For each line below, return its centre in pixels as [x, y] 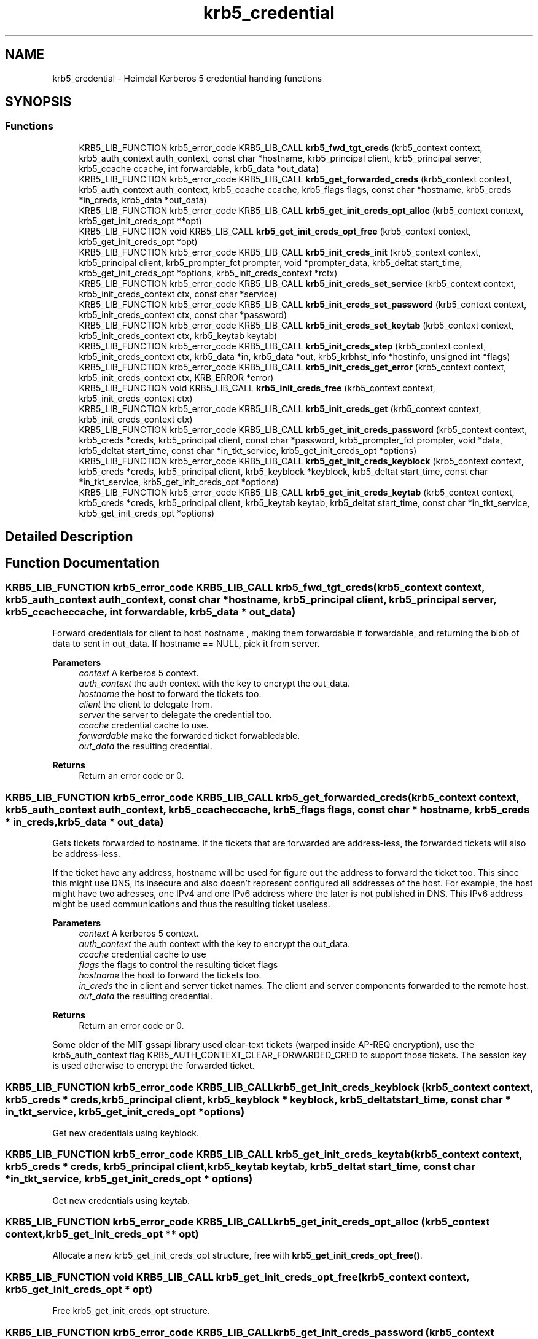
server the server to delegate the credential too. [175, 715]
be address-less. [86, 854]
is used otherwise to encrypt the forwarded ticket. [154, 1066]
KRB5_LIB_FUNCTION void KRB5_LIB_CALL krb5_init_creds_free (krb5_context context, [257, 388]
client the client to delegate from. [146, 705]
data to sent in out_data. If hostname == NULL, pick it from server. [186, 644]
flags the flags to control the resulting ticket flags [178, 965]
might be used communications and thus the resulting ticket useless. [191, 904]
